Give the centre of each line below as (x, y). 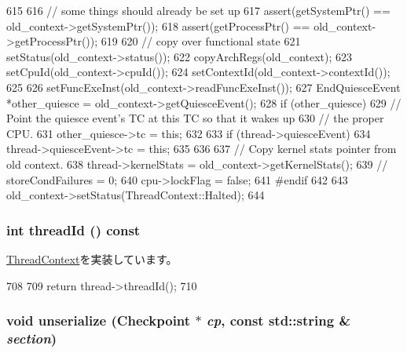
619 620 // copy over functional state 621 (201, 41)
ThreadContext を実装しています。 (92, 258)
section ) (32, 338)
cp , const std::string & (279, 320)
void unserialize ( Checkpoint (99, 320)
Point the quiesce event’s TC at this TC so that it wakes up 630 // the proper (195, 118)
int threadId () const (73, 229)
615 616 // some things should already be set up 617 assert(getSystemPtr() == (198, 10)
